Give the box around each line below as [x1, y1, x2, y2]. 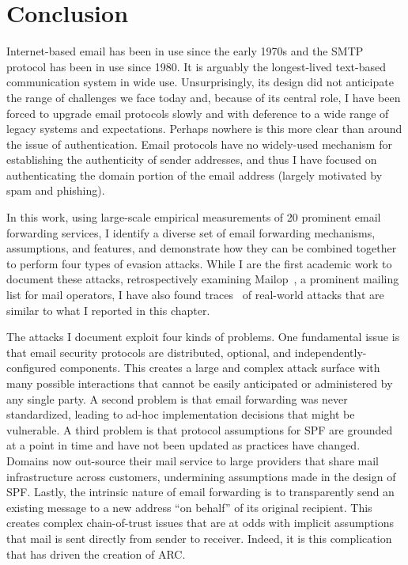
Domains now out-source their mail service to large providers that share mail [6, 452, 379, 468]
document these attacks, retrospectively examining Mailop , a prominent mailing [6, 271, 399, 287]
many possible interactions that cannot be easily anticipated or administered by [6, 375, 393, 391]
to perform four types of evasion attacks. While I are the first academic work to [6, 255, 392, 271]
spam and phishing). [6, 182, 105, 199]
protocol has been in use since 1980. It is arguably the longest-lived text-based [6, 58, 387, 74]
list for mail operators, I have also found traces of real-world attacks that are [6, 286, 384, 303]
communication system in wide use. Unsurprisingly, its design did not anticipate [6, 74, 394, 90]
